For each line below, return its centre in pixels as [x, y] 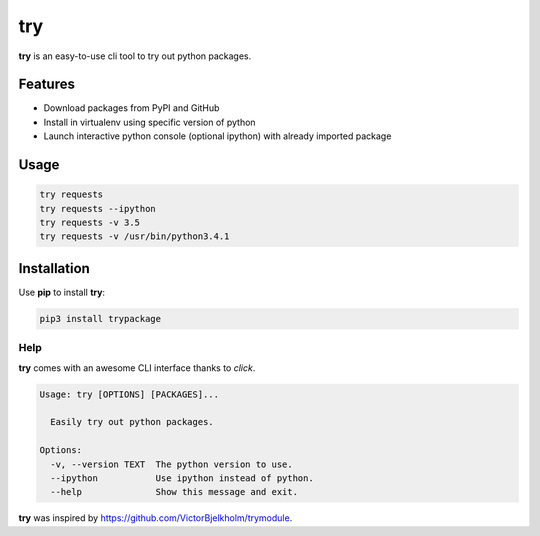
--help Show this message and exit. [174, 492]
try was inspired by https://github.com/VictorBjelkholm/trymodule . [155, 518]
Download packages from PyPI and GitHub [131, 108]
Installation [54, 268]
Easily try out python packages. [132, 422]
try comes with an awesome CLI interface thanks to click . [137, 367]
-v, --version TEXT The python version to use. [172, 464]
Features [46, 84]
